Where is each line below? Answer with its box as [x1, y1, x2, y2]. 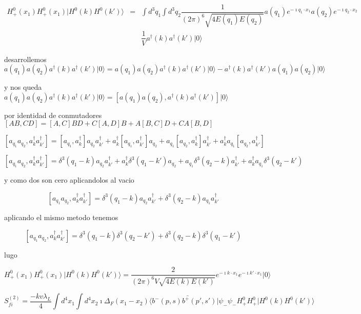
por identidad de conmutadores [4, 109, 102, 120]
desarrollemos [4, 53, 47, 64]
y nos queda [4, 82, 42, 92]
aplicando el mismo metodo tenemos [4, 211, 118, 222]
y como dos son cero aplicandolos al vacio [4, 174, 134, 185]
